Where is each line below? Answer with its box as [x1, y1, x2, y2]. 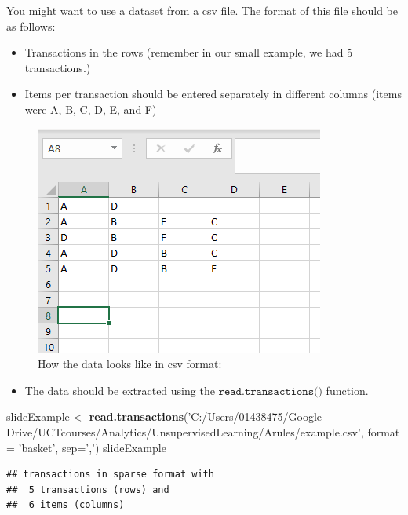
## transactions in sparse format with [6, 469, 214, 480]
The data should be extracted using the [24, 382, 215, 398]
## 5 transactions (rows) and [6, 484, 169, 495]
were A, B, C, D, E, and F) [24, 100, 157, 117]
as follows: [6, 17, 56, 34]
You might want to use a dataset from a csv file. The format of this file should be [6, 2, 398, 18]
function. [326, 382, 369, 398]
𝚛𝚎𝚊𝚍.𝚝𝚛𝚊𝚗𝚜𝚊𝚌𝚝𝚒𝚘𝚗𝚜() [218, 385, 322, 397]
